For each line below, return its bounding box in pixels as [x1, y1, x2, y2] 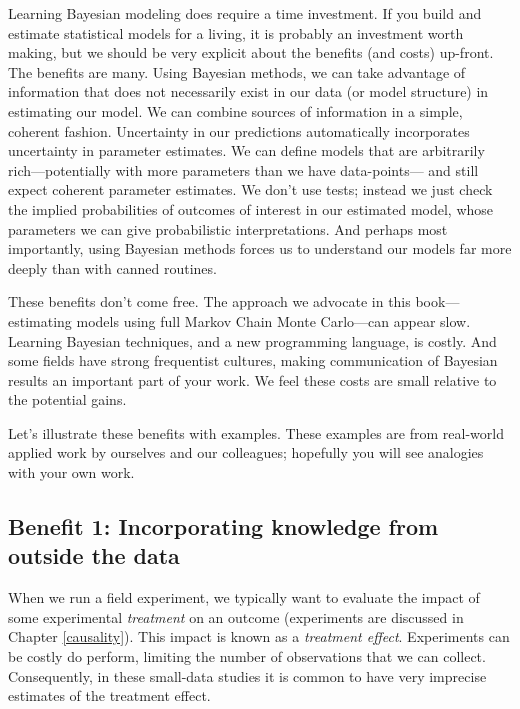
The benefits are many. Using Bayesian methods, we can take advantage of [8, 61, 466, 82]
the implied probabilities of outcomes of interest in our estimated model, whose [8, 198, 494, 219]
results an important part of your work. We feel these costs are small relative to [8, 369, 497, 390]
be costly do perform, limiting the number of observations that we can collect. [8, 646, 486, 667]
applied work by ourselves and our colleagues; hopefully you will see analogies [8, 442, 484, 463]
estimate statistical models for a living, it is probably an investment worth [8, 22, 464, 43]
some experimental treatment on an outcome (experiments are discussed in [8, 606, 464, 627]
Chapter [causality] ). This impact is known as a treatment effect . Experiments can [8, 626, 510, 647]
